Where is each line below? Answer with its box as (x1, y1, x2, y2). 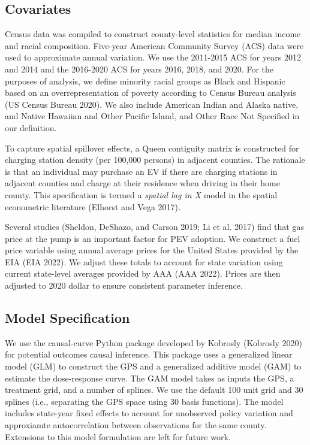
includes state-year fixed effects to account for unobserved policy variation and (5, 407, 293, 419)
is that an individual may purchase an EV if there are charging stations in (5, 165, 278, 177)
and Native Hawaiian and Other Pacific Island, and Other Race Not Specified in (5, 110, 300, 122)
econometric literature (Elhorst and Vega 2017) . (5, 200, 181, 213)
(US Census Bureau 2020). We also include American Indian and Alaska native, (5, 98, 299, 110)
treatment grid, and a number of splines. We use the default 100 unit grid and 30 (5, 383, 303, 396)
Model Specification (5, 308, 130, 327)
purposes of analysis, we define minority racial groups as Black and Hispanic (5, 74, 285, 87)
